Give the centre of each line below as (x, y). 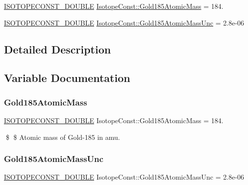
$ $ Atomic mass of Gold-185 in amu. (63, 137)
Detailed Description (58, 49)
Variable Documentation (67, 78)
